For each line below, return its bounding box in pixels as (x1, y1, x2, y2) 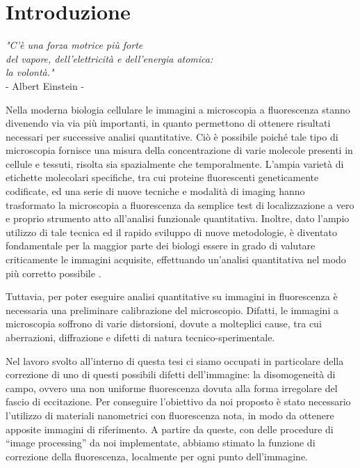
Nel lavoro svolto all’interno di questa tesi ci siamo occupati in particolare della (6, 353, 344, 368)
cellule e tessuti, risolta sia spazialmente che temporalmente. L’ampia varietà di (6, 156, 344, 171)
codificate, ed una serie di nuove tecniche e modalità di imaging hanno (6, 184, 305, 198)
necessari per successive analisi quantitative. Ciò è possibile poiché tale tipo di (6, 129, 338, 143)
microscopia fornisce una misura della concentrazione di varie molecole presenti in (6, 143, 353, 157)
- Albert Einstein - (6, 78, 85, 93)
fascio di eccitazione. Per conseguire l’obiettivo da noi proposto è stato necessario (6, 394, 351, 409)
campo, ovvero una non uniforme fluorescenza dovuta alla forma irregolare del (6, 380, 338, 395)
